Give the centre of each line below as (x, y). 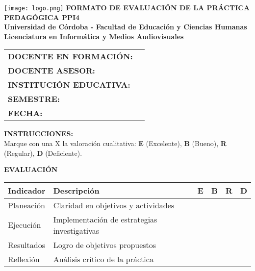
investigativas (76, 230)
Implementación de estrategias (105, 219)
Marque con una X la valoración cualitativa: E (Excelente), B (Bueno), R (115, 143)
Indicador (27, 190)
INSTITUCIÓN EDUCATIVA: (69, 85)
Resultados (26, 245)
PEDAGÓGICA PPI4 (42, 17)
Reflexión (24, 259)
